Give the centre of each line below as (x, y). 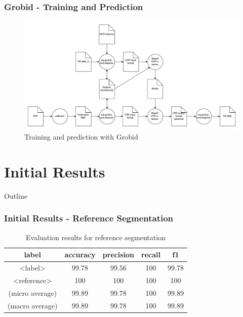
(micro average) (32, 292)
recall (151, 255)
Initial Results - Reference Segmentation (89, 218)
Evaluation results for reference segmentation (95, 237)
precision (118, 255)
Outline (16, 195)
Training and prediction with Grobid (81, 137)
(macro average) (33, 305)
